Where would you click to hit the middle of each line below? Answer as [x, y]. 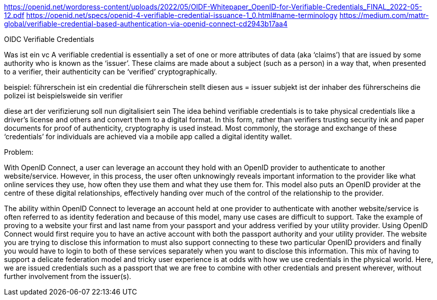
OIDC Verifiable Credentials [49, 39]
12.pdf [14, 15]
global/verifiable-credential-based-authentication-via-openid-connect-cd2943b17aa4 [146, 24]
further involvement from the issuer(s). [68, 276]
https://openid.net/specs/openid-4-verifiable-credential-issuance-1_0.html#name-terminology [182, 15]
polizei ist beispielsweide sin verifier [63, 96]
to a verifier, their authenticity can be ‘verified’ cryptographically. [111, 72]
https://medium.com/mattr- [384, 15]
